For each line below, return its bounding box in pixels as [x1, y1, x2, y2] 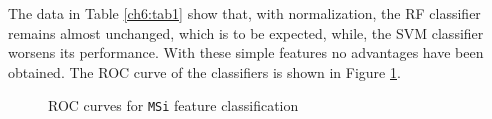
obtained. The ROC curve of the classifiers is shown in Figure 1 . [8, 61, 401, 82]
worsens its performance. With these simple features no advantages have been [8, 42, 484, 63]
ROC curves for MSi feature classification [48, 95, 299, 116]
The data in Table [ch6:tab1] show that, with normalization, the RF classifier [8, 3, 481, 23]
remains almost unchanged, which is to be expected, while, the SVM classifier [8, 22, 484, 43]
